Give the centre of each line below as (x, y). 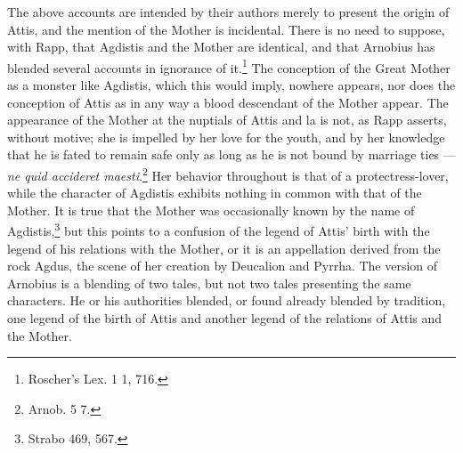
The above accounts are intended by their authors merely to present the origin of (228, 12)
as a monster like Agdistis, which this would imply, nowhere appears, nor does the (231, 85)
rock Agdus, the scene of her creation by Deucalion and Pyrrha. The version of (223, 266)
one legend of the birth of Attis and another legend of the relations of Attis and (225, 318)
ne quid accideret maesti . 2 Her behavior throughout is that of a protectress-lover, (228, 174)
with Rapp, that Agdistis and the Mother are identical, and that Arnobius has (221, 47)
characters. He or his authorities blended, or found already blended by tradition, (227, 300)
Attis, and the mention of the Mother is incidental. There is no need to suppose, (226, 29)
